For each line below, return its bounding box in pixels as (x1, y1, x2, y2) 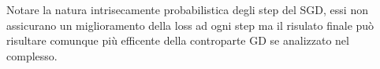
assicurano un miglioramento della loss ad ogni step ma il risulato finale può (6, 16, 374, 33)
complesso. (6, 47, 58, 64)
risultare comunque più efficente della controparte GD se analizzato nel (6, 32, 349, 49)
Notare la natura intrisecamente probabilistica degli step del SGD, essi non (6, 2, 368, 17)
